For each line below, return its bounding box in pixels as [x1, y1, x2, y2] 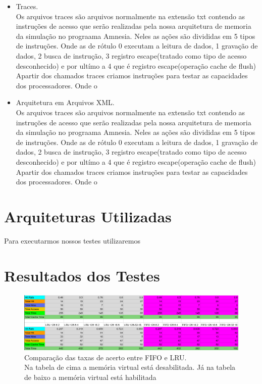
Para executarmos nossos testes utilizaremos [4, 235, 140, 246]
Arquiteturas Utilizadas [4, 206, 172, 226]
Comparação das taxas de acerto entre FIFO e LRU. [24, 352, 187, 362]
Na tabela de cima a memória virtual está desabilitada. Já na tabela [24, 362, 236, 372]
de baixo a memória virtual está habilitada [24, 372, 156, 382]
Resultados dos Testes [4, 265, 160, 285]
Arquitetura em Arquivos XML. [16, 97, 115, 108]
